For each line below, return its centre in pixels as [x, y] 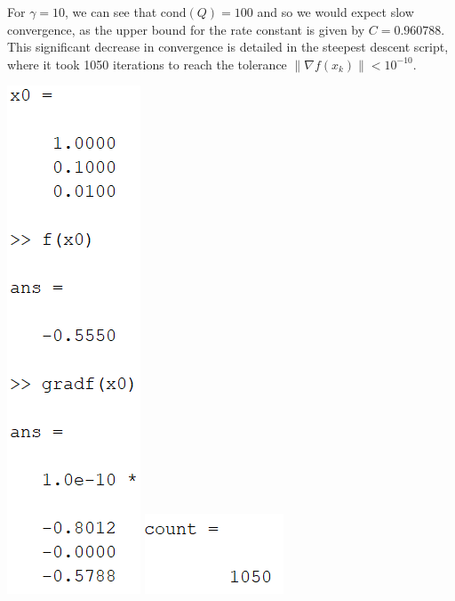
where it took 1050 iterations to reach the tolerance [147, 64]
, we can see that [111, 12]
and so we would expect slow [335, 12]
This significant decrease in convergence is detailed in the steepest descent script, [228, 47]
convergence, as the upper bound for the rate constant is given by [186, 29]
